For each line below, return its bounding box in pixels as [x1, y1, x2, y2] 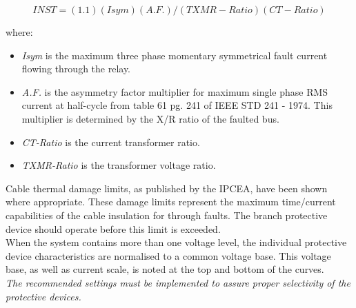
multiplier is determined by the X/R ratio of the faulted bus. [21, 111, 279, 125]
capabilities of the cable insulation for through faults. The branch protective [6, 207, 328, 222]
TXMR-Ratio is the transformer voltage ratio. [21, 158, 216, 172]
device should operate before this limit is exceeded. [6, 221, 221, 236]
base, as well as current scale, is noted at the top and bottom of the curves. [6, 262, 324, 276]
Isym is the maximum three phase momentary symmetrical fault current [21, 48, 328, 62]
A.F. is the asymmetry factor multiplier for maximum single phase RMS [21, 84, 328, 99]
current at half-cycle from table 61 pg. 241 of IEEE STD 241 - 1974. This [21, 98, 333, 112]
